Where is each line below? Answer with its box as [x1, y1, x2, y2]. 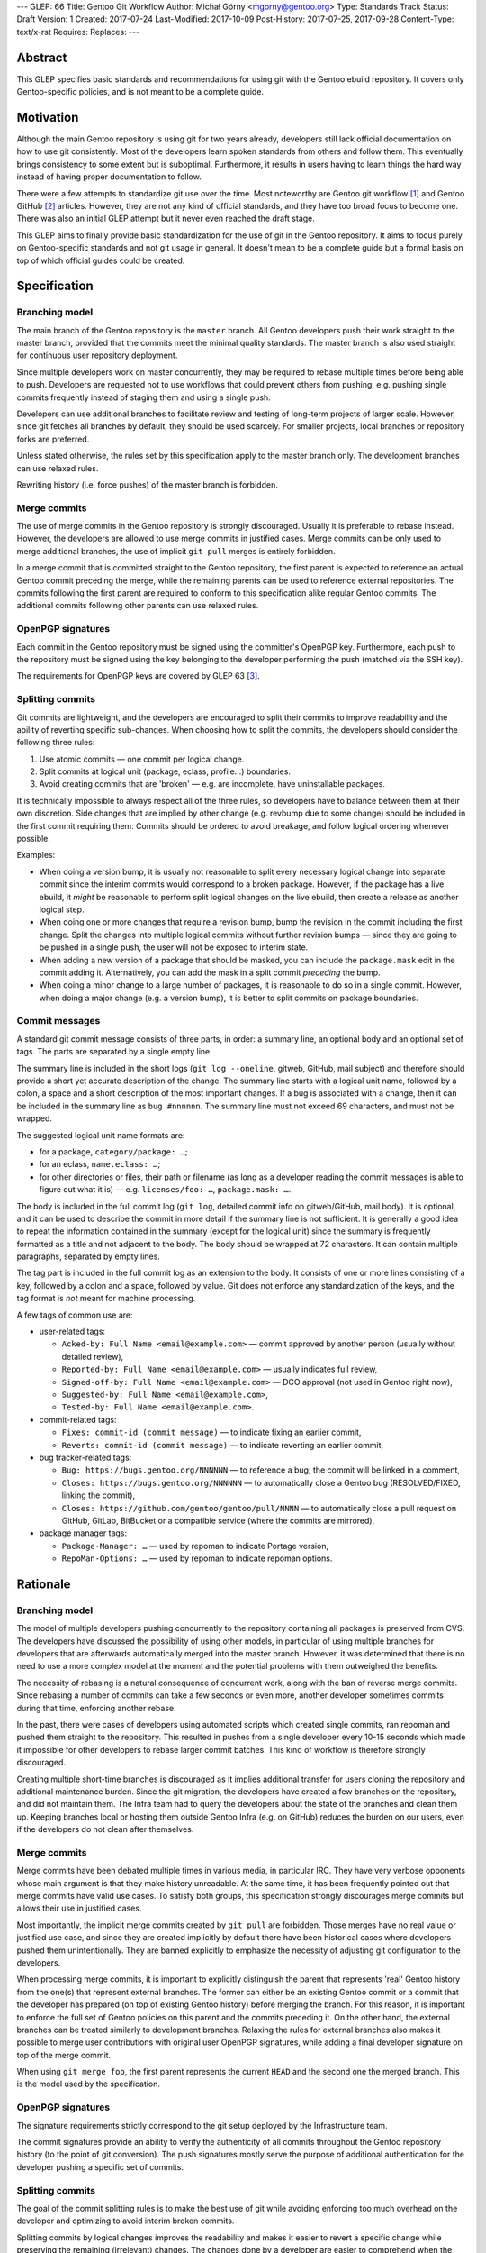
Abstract [16, 50, 67, 65]
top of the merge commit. [16, 2049, 112, 2060]
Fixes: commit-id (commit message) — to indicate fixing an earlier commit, [61, 1427, 362, 1437]
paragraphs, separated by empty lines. [16, 1251, 161, 1262]
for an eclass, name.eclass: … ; [39, 1159, 161, 1170]
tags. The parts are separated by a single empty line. [16, 1046, 213, 1057]
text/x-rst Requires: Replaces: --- [16, 26, 140, 37]
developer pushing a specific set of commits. [16, 2161, 184, 2172]
